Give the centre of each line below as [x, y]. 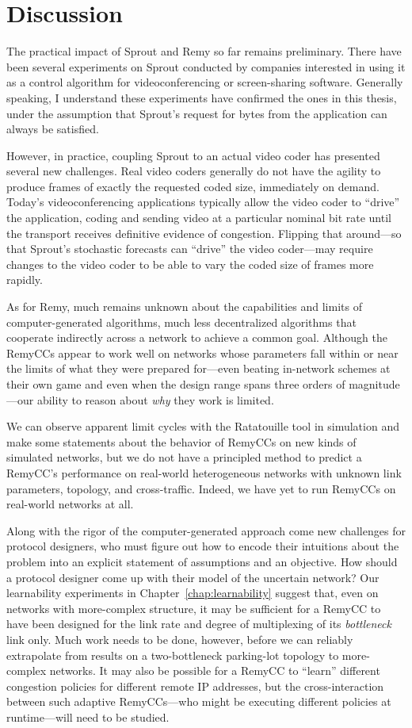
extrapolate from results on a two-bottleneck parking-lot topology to [173, 655]
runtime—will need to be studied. [88, 717]
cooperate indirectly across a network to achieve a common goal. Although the [197, 337]
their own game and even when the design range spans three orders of [176, 384]
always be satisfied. [53, 129]
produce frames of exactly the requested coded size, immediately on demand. [193, 186]
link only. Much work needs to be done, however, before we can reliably [180, 639]
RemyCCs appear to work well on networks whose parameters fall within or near [202, 353]
